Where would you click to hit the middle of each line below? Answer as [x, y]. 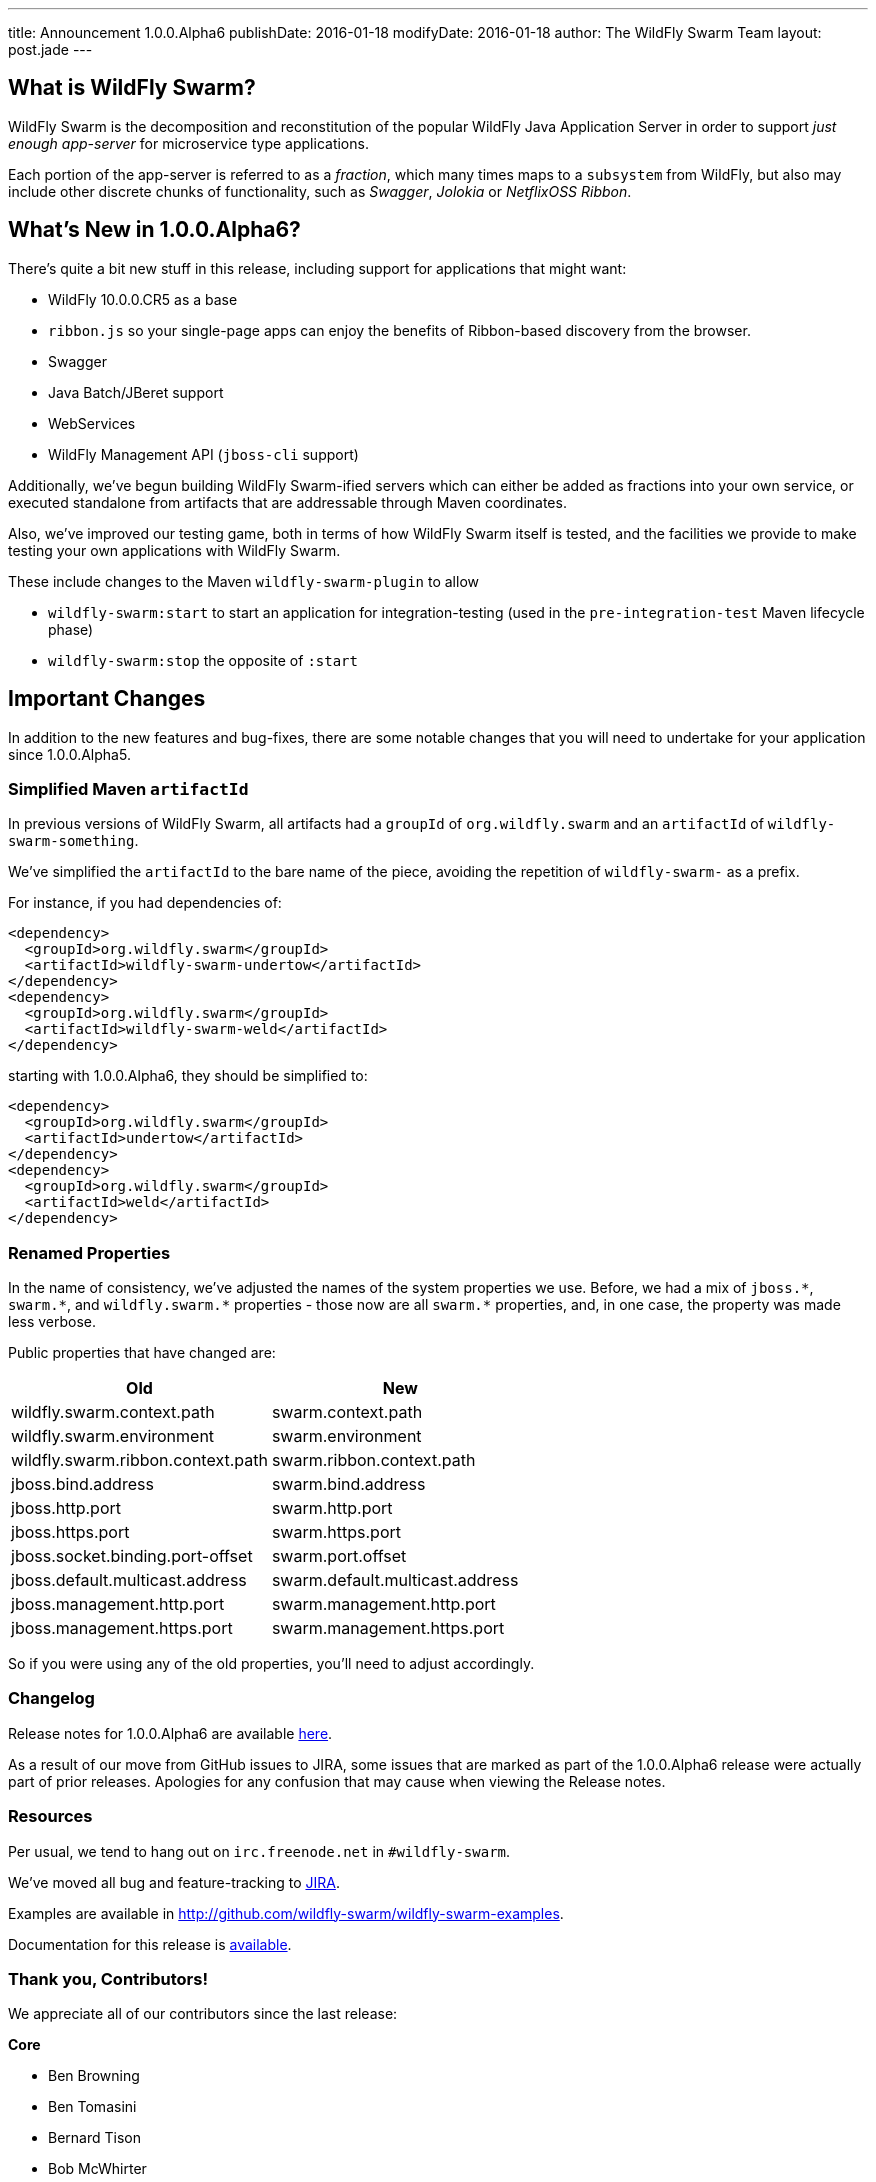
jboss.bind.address [82, 1484]
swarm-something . [73, 841]
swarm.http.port [332, 1508]
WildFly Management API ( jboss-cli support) [203, 454]
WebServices [92, 423]
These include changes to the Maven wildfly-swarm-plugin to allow [244, 581]
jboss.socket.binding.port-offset [132, 1556]
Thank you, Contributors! [108, 1978]
